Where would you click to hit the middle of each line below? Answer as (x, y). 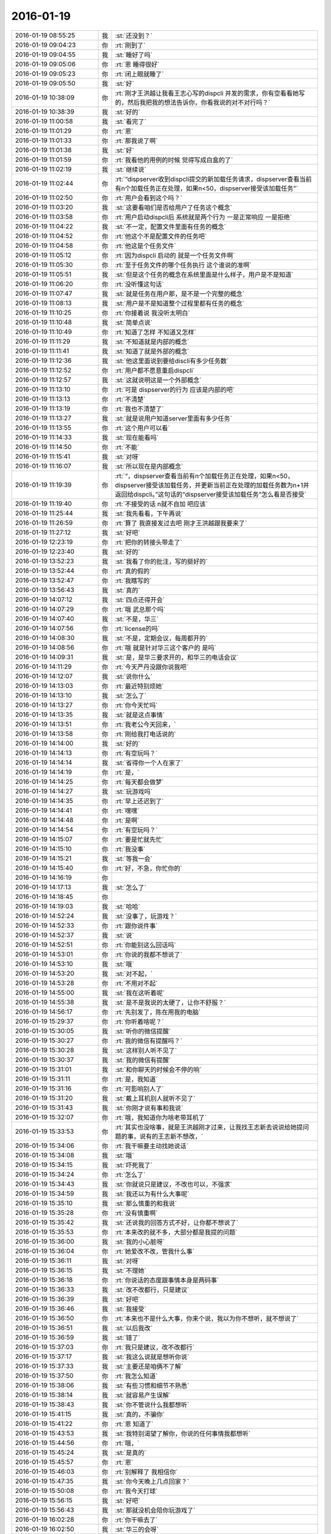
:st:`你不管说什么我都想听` (152, 1405)
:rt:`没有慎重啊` (136, 1213)
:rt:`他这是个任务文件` (146, 245)
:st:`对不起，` (134, 974)
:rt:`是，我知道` (136, 1079)
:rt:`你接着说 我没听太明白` (152, 313)
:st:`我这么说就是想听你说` (152, 1357)
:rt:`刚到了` (130, 45)
